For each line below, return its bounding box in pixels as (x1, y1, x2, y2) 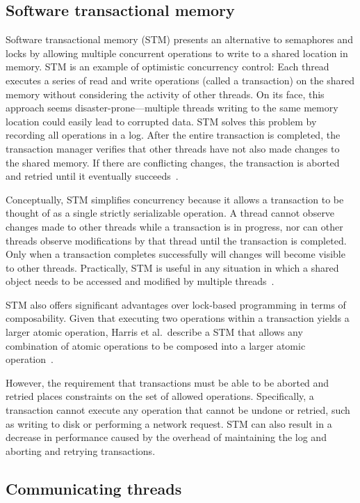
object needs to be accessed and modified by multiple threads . (6, 274, 275, 288)
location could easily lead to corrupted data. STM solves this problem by (6, 114, 317, 128)
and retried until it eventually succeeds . (6, 169, 179, 183)
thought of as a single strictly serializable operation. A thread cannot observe (6, 206, 335, 220)
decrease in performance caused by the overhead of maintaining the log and (6, 430, 327, 444)
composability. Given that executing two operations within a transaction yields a (6, 311, 350, 325)
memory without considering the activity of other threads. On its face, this (6, 86, 325, 101)
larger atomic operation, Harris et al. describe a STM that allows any (6, 325, 303, 339)
